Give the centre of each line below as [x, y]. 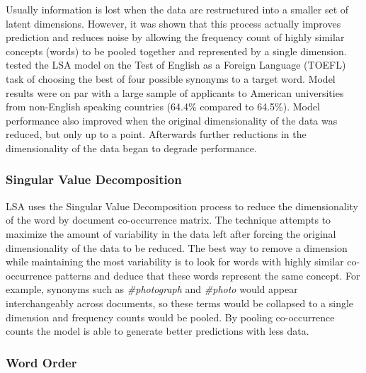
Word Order [41, 362]
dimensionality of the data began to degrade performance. [131, 148]
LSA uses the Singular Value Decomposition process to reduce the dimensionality [182, 206]
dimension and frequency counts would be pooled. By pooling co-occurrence [170, 317]
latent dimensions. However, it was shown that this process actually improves [173, 23]
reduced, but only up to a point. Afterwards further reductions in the [156, 134]
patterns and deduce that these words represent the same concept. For [207, 275]
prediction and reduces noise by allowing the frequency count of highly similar [175, 37]
